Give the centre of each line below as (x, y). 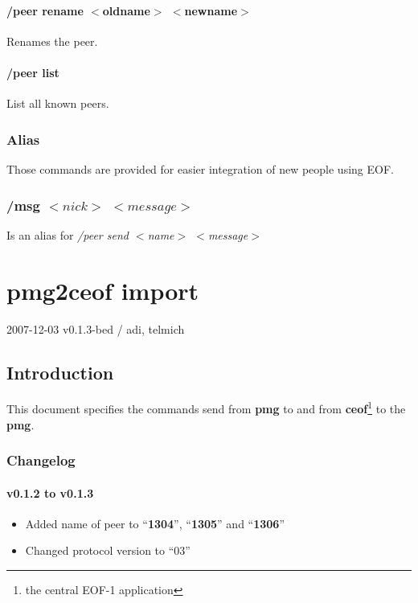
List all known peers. (58, 103)
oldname (126, 10)
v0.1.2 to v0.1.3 (50, 492)
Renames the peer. (52, 41)
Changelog (41, 460)
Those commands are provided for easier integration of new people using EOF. (200, 169)
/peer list (33, 72)
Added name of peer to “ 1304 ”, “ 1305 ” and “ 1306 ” (155, 523)
